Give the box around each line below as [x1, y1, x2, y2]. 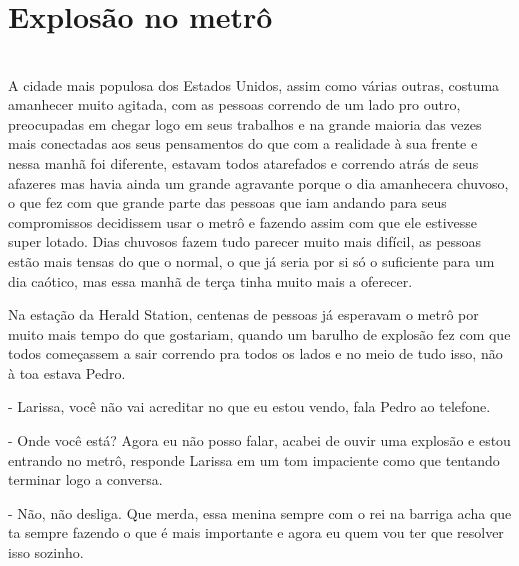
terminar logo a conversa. [8, 469, 163, 490]
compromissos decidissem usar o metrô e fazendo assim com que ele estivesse [8, 211, 478, 232]
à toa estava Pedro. [8, 362, 126, 383]
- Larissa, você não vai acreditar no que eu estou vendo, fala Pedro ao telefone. [8, 396, 491, 417]
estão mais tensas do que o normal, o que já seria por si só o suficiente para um [8, 250, 495, 271]
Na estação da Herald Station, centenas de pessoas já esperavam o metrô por [8, 304, 479, 325]
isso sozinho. [8, 542, 84, 563]
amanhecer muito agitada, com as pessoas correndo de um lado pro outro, [8, 94, 461, 115]
